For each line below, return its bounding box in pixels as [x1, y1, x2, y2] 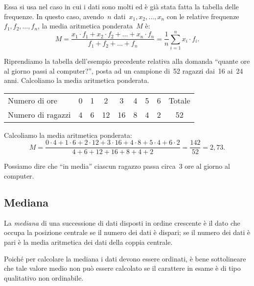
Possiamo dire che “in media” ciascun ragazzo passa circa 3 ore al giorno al [4, 161, 230, 171]
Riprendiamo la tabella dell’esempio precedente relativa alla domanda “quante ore [4, 55, 250, 66]
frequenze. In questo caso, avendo [4, 11, 104, 21]
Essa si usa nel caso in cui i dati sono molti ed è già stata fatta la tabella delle [4, 1, 239, 11]
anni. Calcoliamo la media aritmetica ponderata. [4, 75, 149, 85]
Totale [168, 94, 190, 106]
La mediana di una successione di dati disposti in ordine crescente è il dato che [4, 217, 240, 228]
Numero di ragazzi [8, 108, 71, 120]
